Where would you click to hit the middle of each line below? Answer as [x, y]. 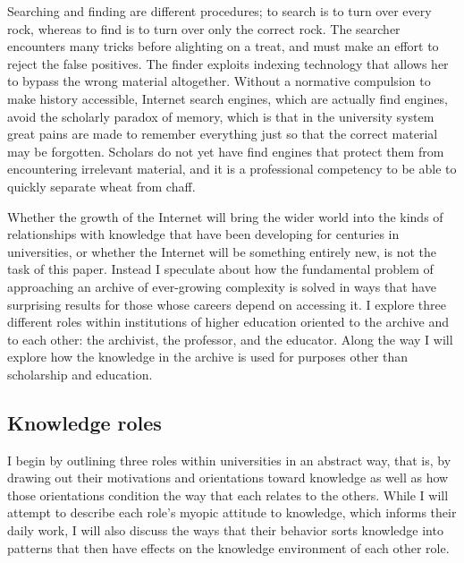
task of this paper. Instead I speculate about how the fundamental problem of [220, 269]
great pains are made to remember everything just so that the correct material [223, 134]
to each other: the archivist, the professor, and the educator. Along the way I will [230, 339]
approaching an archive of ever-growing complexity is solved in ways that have [222, 286]
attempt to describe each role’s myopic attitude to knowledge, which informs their [232, 512]
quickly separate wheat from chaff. [101, 186]
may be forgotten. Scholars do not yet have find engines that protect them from [226, 151]
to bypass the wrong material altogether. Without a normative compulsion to [219, 81]
